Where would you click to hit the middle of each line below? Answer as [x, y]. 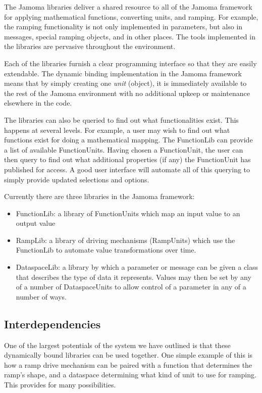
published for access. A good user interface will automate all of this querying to [127, 169]
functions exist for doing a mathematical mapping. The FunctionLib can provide [128, 140]
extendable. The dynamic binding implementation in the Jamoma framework [123, 73]
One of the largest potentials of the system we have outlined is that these [117, 345]
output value [36, 223]
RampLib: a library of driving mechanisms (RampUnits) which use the [125, 240]
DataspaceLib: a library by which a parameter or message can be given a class [137, 267]
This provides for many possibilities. [60, 385]
